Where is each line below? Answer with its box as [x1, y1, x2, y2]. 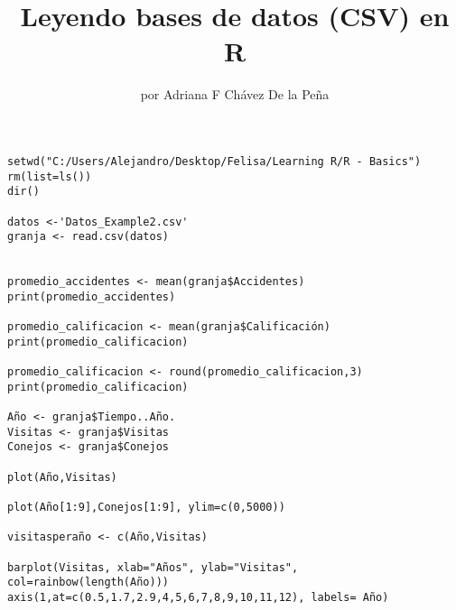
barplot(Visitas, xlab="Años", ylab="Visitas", [7, 560, 299, 574]
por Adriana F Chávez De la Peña [140, 85, 330, 104]
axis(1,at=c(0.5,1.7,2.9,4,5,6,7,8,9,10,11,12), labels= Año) [7, 590, 389, 604]
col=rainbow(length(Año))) [7, 576, 169, 589]
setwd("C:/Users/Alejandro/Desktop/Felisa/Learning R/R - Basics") [7, 154, 422, 168]
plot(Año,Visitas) [7, 470, 117, 484]
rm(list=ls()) [7, 170, 92, 183]
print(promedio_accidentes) [7, 290, 176, 303]
